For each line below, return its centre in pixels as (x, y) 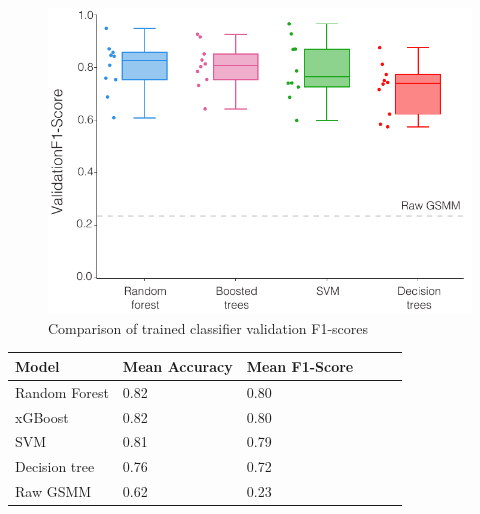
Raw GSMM (53, 491)
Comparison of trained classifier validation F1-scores (208, 327)
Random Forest (62, 391)
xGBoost (42, 416)
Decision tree (55, 466)
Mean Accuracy (177, 365)
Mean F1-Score (300, 365)
